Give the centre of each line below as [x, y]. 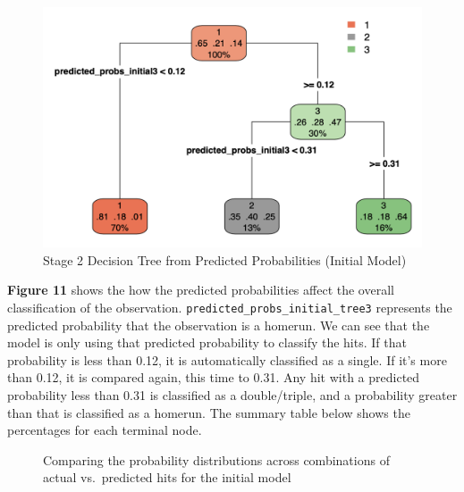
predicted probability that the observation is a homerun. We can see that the [219, 325]
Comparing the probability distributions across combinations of [216, 459]
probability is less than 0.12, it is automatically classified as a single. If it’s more [227, 359]
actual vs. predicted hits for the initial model [167, 477]
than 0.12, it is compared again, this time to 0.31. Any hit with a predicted [214, 377]
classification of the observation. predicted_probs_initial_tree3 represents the [230, 307]
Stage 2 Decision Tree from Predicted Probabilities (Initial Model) [225, 259]
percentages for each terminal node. [105, 430]
